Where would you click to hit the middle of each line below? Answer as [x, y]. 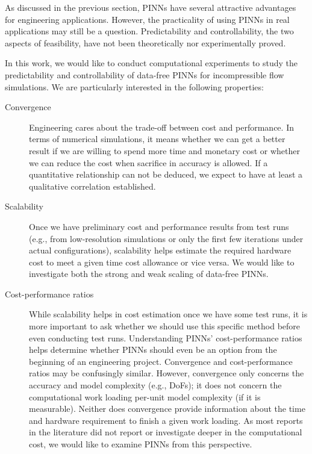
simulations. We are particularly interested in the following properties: [134, 86]
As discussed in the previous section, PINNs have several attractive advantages [151, 7]
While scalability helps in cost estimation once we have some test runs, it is [168, 314]
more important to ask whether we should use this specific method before [165, 326]
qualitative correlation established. [92, 186]
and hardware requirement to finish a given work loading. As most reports [166, 420]
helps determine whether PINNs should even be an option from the [153, 350]
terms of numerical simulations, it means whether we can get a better [157, 139]
